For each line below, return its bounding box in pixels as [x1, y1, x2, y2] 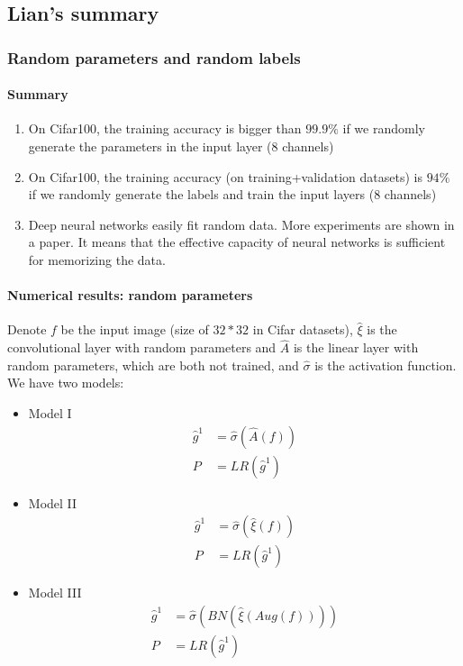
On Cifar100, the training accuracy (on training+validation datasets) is [28, 167, 422, 186]
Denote [7, 320, 47, 339]
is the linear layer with [293, 338, 419, 357]
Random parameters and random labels [7, 46, 301, 68]
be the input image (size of [60, 320, 209, 339]
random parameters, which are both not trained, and [7, 355, 299, 374]
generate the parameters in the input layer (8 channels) [28, 137, 334, 156]
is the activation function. [314, 355, 457, 374]
